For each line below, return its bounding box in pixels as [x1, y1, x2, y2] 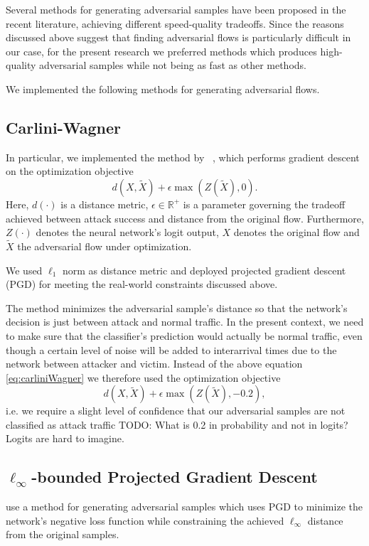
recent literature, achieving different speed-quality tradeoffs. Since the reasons [6, 16, 344, 31]
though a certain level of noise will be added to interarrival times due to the [6, 342, 337, 357]
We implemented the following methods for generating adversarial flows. [6, 81, 320, 96]
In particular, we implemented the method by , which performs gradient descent [6, 149, 360, 164]
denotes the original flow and [233, 225, 360, 240]
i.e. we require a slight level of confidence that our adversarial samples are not [6, 403, 346, 418]
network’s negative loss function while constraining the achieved [6, 513, 284, 528]
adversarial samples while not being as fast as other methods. [39, 58, 306, 73]
